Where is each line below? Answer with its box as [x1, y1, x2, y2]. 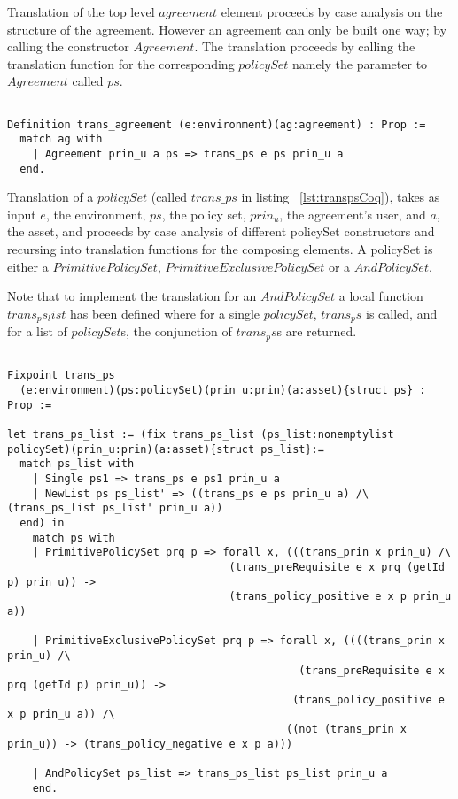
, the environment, [45, 204, 146, 223]
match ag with [19, 133, 103, 146]
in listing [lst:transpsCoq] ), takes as [241, 188, 440, 206]
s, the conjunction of [120, 322, 232, 341]
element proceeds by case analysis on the [221, 3, 443, 20]
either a [7, 257, 49, 275]
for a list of [7, 322, 67, 341]
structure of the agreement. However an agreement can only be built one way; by [7, 19, 447, 38]
